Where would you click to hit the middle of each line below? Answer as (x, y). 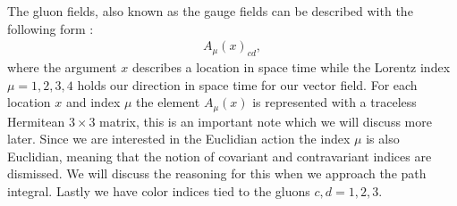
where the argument (62, 67)
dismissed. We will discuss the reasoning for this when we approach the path (217, 173)
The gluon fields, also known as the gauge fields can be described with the (210, 11)
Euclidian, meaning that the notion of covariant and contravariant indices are (220, 156)
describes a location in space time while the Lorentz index (291, 67)
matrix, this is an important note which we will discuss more (266, 121)
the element (168, 102)
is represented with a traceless (334, 102)
